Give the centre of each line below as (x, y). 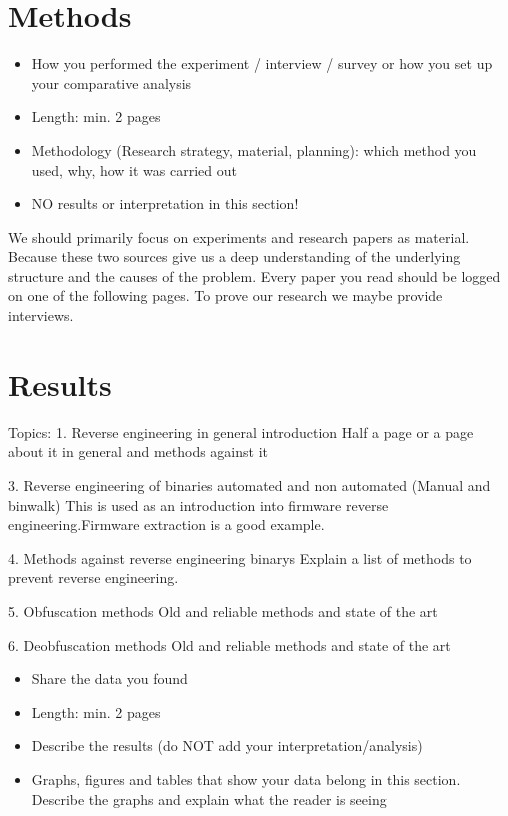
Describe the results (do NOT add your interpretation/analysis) (227, 745)
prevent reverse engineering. (93, 577)
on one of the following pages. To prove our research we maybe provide (225, 295)
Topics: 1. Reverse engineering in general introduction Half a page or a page (241, 431)
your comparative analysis (111, 82)
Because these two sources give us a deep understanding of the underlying (234, 256)
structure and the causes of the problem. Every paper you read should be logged (254, 275)
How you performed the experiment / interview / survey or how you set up (262, 63)
